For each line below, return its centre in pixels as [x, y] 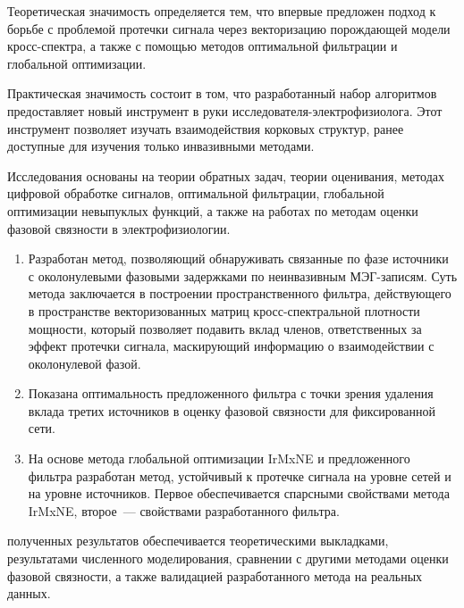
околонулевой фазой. [84, 363]
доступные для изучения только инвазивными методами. [161, 146]
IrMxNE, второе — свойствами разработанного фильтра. [184, 510]
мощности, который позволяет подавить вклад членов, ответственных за [225, 328]
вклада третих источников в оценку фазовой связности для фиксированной [232, 410]
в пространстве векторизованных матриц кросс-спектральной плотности [224, 310]
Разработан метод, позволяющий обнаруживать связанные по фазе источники [238, 258]
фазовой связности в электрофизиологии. [119, 228]
